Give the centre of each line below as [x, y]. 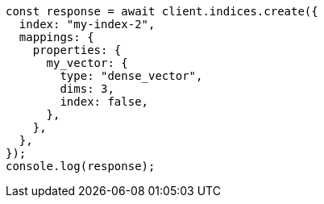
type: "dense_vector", [131, 76]
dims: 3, [87, 89]
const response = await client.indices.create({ [162, 11]
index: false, [104, 102]
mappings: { [56, 37]
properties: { [77, 50]
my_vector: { [87, 63]
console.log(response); [81, 166]
